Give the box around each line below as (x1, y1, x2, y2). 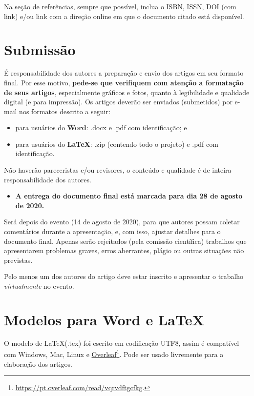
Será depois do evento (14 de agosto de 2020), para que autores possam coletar (4, 217, 240, 227)
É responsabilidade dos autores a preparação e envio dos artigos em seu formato (4, 68, 244, 78)
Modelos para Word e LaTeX (4, 309, 204, 329)
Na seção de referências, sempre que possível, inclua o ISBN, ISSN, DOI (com (4, 1, 236, 11)
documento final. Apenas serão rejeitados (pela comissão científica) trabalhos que (4, 236, 247, 246)
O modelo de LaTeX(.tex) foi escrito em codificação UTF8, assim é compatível (4, 337, 239, 348)
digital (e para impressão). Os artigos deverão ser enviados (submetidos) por (4, 97, 233, 107)
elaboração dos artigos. (4, 358, 72, 369)
